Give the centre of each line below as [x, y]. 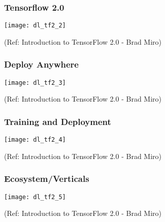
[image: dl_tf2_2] [35, 26]
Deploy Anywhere [41, 64]
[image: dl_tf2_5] [35, 197]
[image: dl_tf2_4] [35, 140]
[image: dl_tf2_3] [35, 83]
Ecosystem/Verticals [47, 179]
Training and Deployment [58, 121]
